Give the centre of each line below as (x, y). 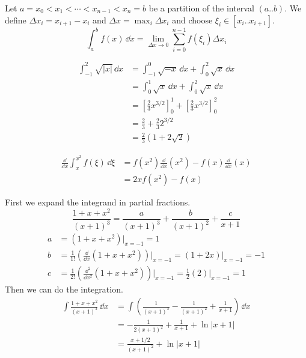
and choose (192, 20)
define (16, 20)
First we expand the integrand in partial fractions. (98, 202)
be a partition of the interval (201, 8)
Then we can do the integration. (64, 289)
